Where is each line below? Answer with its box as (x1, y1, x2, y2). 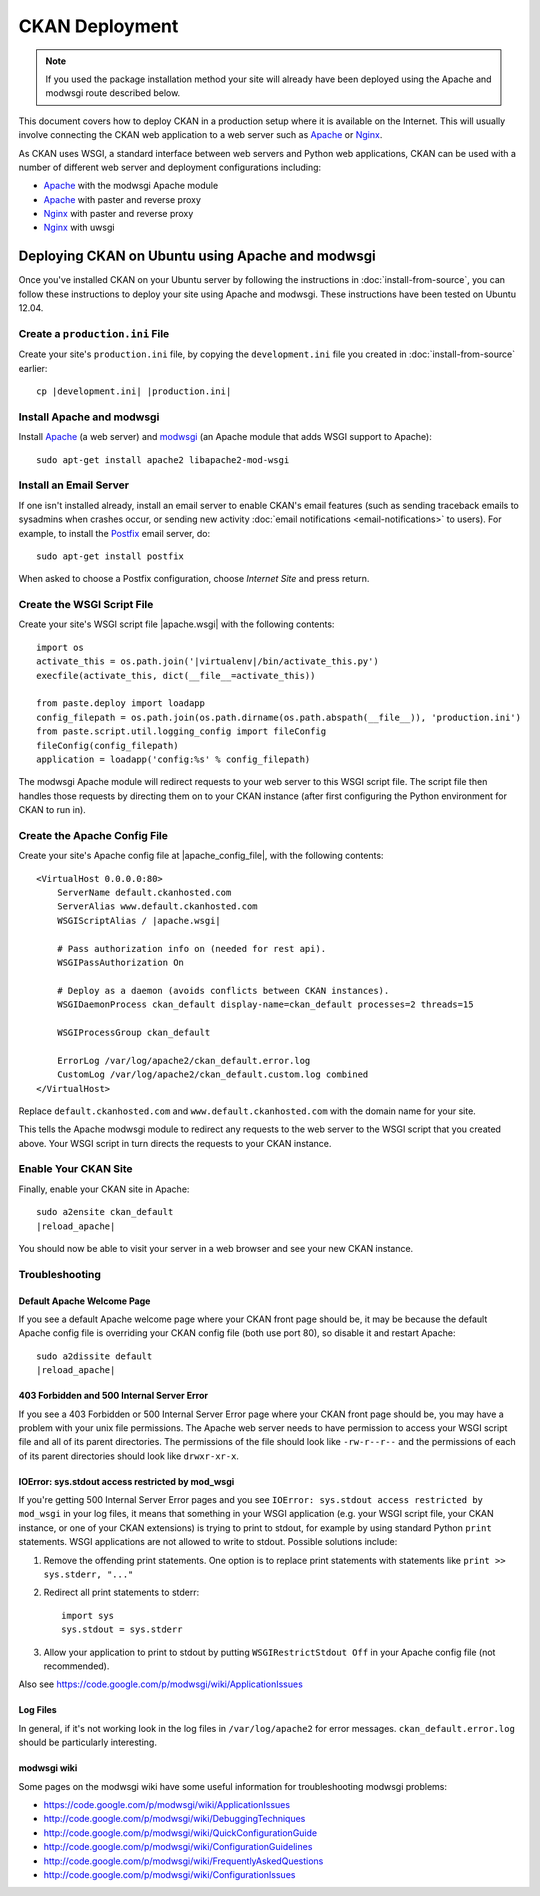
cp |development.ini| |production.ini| (36, 386, 232, 397)
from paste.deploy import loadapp (36, 698, 205, 709)
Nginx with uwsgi (43, 221, 115, 234)
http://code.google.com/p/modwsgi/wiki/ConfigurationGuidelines (43, 1841, 313, 1853)
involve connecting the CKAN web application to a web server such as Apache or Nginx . (18, 129, 383, 141)
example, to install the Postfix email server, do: (18, 527, 210, 539)
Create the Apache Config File (18, 828, 169, 842)
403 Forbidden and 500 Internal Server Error (18, 1390, 209, 1402)
